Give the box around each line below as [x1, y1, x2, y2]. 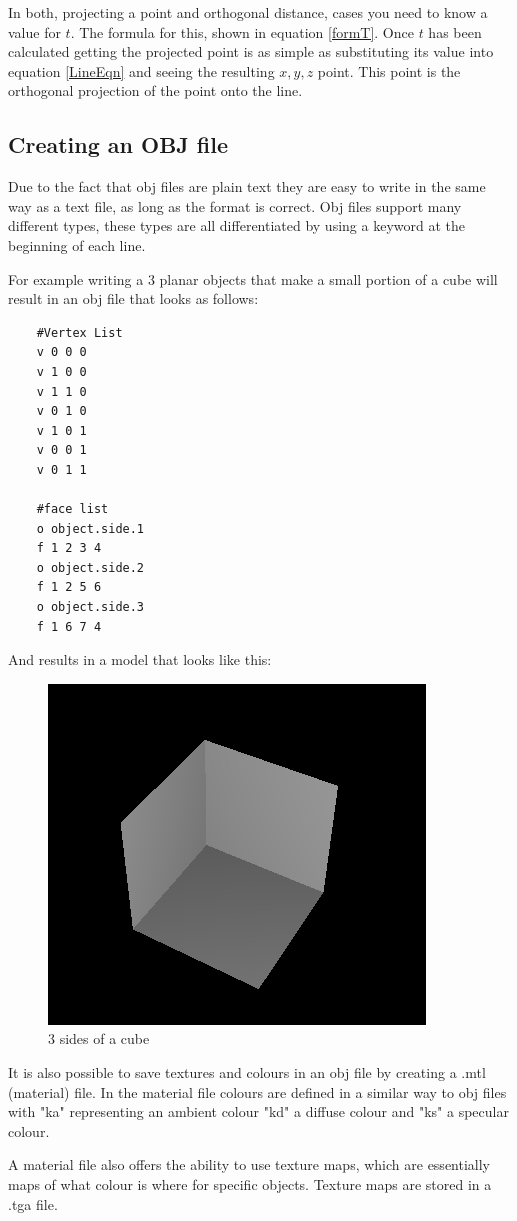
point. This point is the [317, 60, 461, 81]
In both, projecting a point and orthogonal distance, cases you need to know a [8, 2, 488, 22]
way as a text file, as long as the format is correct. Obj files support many [8, 195, 462, 216]
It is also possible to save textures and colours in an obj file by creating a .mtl [8, 1062, 486, 1083]
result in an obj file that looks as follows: [8, 288, 259, 309]
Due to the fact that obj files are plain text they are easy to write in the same [8, 176, 486, 197]
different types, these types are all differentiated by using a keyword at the [8, 215, 465, 236]
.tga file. [8, 1193, 58, 1214]
